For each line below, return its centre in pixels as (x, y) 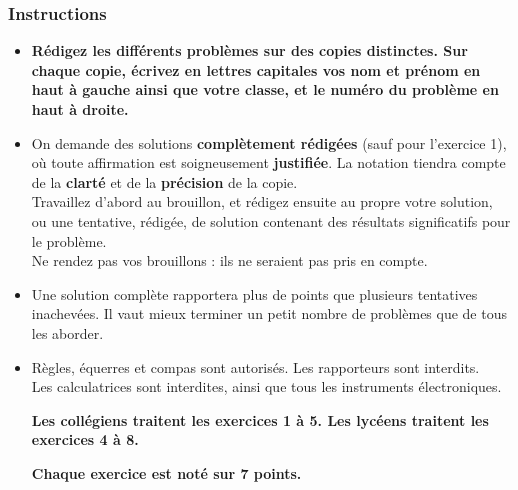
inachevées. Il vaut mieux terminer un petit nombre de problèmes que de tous (269, 313)
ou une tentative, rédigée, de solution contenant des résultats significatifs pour (271, 220)
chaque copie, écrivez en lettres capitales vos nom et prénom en (256, 69)
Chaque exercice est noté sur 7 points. (166, 472)
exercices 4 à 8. (85, 439)
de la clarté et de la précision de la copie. (164, 181)
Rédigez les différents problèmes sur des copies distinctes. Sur (249, 50)
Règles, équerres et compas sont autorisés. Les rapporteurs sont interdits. (255, 366)
